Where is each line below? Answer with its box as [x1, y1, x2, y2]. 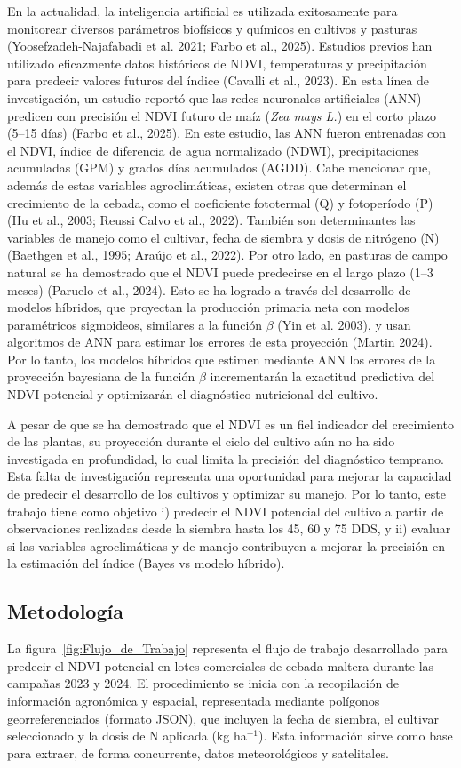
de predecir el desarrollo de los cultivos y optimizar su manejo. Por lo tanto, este [7, 484, 446, 503]
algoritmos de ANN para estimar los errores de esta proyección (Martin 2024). [7, 332, 433, 351]
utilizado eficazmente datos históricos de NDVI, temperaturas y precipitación [7, 53, 427, 72]
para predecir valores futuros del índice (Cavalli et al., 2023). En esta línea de [7, 71, 430, 90]
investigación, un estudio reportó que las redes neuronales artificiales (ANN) [7, 88, 422, 107]
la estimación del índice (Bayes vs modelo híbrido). [7, 554, 285, 572]
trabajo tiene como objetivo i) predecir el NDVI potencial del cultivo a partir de [7, 501, 444, 520]
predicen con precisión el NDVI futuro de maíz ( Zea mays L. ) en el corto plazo [7, 106, 436, 124]
